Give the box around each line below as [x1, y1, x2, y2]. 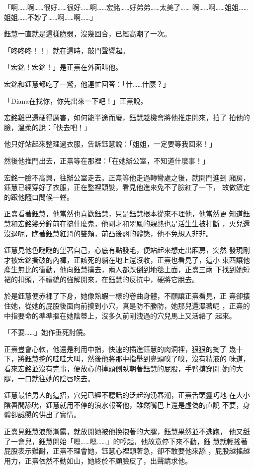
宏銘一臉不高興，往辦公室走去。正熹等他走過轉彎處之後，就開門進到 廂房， [4, 172, 250, 182]
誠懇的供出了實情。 [17, 409, 81, 420]
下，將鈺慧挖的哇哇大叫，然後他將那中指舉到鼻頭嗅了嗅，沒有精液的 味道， [4, 353, 250, 364]
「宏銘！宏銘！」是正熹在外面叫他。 [4, 62, 122, 72]
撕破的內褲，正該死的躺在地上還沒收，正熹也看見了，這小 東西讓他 [31, 254, 250, 265]
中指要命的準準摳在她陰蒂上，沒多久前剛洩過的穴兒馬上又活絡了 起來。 [4, 310, 236, 320]
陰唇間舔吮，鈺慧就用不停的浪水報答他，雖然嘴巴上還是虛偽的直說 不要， [4, 399, 243, 410]
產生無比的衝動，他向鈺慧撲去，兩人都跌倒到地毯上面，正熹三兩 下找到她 [4, 264, 243, 275]
